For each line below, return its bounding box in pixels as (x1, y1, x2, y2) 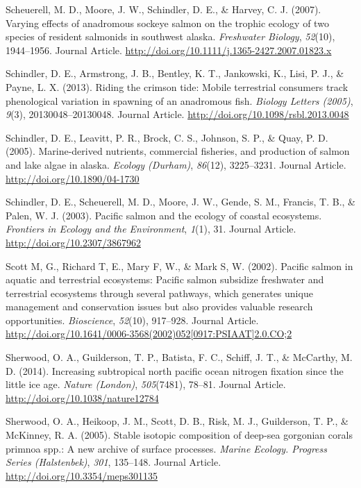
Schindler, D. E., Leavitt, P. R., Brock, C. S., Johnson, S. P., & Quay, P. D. (6, 130, 328, 144)
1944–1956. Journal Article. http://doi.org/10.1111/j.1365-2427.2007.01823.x (6, 42, 332, 57)
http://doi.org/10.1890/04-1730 (6, 171, 140, 185)
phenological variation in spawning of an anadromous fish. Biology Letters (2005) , (6, 93, 353, 108)
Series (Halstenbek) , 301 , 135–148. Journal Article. (6, 455, 221, 469)
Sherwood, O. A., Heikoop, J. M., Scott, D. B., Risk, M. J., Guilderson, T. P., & (6, 414, 349, 428)
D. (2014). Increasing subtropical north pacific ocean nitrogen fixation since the (6, 363, 344, 378)
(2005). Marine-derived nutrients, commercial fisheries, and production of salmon (6, 144, 350, 158)
